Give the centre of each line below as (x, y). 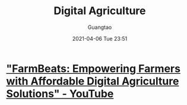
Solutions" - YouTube (60, 93)
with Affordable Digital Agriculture (93, 81)
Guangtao (100, 27)
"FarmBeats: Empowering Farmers (93, 68)
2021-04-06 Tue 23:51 (100, 38)
